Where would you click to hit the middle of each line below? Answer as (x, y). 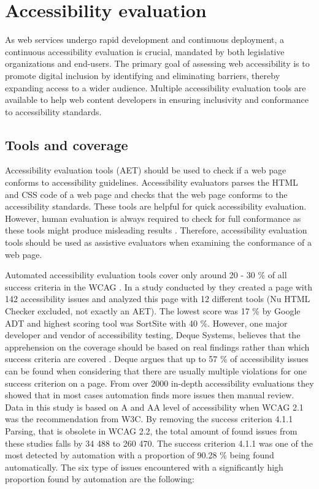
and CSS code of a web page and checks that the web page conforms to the (146, 194)
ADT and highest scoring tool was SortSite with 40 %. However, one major (146, 323)
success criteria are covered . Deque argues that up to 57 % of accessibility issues (157, 359)
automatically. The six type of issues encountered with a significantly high (144, 467)
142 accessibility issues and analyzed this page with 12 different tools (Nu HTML (158, 299)
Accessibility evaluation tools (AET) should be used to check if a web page (146, 170)
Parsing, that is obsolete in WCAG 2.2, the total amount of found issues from (151, 430)
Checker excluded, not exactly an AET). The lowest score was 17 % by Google (153, 311)
